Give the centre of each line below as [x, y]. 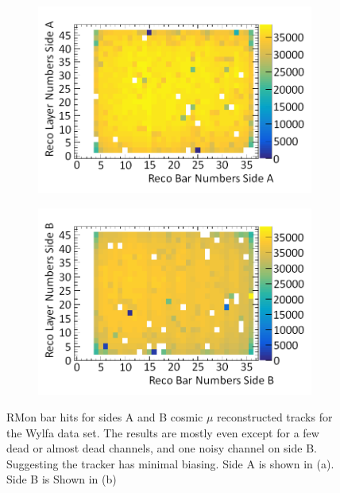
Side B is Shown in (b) [62, 479]
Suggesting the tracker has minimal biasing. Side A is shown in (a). [170, 463]
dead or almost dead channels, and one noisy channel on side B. [162, 448]
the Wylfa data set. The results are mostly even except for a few [163, 432]
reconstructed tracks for [275, 417]
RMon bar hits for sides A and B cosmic [105, 417]
